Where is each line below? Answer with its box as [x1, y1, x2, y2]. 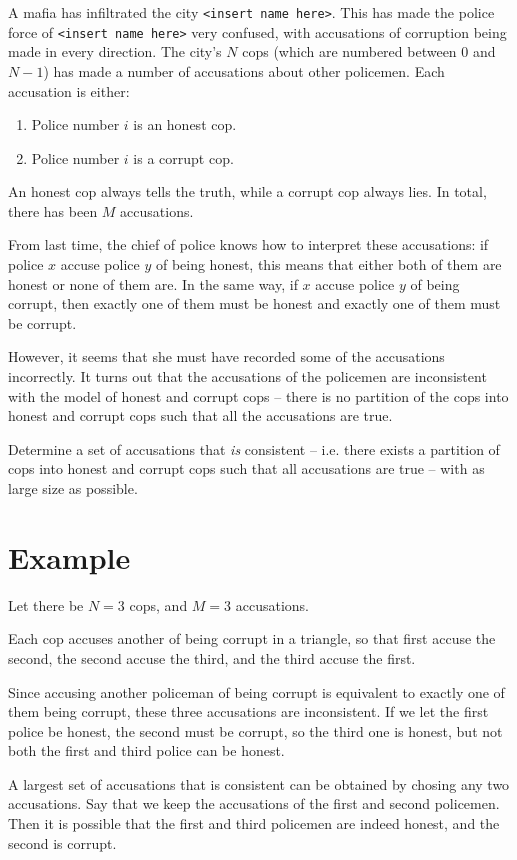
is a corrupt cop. [133, 147, 234, 168]
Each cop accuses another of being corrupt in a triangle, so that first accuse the [8, 628, 496, 649]
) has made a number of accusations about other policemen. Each [43, 60, 445, 81]
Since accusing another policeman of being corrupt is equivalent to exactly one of [8, 681, 505, 702]
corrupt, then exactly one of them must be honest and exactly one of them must [8, 293, 501, 314]
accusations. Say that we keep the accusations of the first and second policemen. [8, 793, 500, 814]
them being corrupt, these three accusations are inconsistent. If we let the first [8, 701, 489, 722]
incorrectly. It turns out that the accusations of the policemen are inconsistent [8, 366, 487, 387]
